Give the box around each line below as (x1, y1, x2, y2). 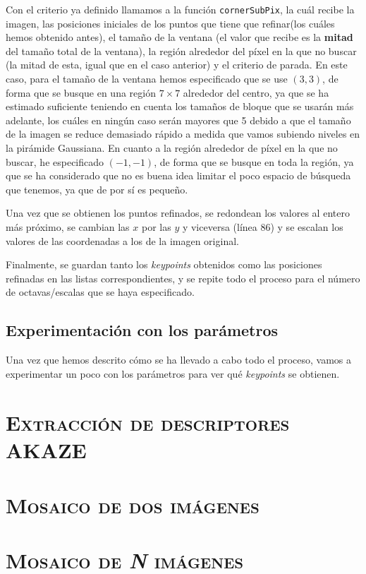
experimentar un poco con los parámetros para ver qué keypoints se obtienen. (6, 366, 340, 381)
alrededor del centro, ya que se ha (183, 85, 329, 100)
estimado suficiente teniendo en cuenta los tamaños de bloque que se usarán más (6, 99, 354, 114)
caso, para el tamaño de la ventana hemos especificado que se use (6, 71, 288, 86)
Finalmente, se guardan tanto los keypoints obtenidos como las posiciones (6, 257, 322, 272)
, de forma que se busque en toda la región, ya (154, 154, 354, 169)
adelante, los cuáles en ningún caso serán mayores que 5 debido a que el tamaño (6, 112, 351, 127)
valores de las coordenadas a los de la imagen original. (6, 233, 239, 248)
